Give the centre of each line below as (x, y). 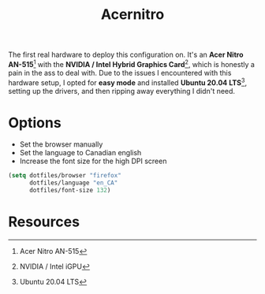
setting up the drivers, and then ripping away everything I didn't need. (121, 91)
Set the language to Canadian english (80, 153)
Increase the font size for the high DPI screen (93, 161)
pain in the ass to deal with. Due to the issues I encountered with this (120, 73)
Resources (44, 222)
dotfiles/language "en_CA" (73, 183)
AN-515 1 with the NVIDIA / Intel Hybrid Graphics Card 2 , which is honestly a (131, 63)
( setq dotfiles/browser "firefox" (65, 176)
